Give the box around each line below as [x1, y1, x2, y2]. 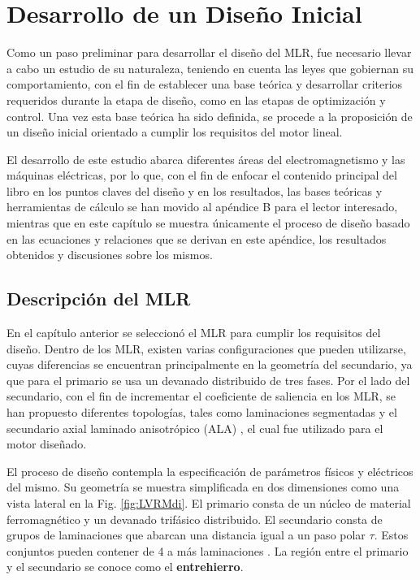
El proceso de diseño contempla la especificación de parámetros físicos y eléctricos [6, 462, 414, 479]
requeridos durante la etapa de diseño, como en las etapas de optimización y [6, 91, 386, 108]
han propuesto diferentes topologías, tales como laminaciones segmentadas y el [6, 404, 397, 421]
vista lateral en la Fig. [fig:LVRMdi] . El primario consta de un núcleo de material [6, 494, 411, 511]
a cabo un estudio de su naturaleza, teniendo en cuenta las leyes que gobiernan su [6, 59, 414, 76]
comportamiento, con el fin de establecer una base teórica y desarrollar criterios [6, 76, 403, 93]
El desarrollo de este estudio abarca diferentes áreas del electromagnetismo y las [6, 150, 405, 167]
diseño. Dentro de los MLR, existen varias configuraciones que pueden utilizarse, [6, 340, 406, 357]
